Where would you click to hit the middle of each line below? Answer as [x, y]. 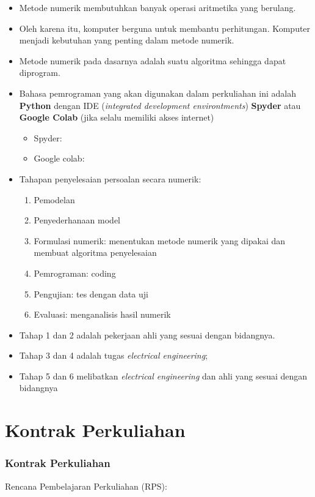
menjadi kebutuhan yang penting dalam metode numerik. [127, 40]
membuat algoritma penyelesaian [95, 252]
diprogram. [40, 73]
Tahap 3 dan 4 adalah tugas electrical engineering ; [114, 355]
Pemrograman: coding [75, 273]
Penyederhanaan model [77, 220]
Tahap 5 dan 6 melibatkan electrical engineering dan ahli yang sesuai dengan [163, 376]
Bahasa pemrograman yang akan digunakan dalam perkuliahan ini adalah [157, 93]
